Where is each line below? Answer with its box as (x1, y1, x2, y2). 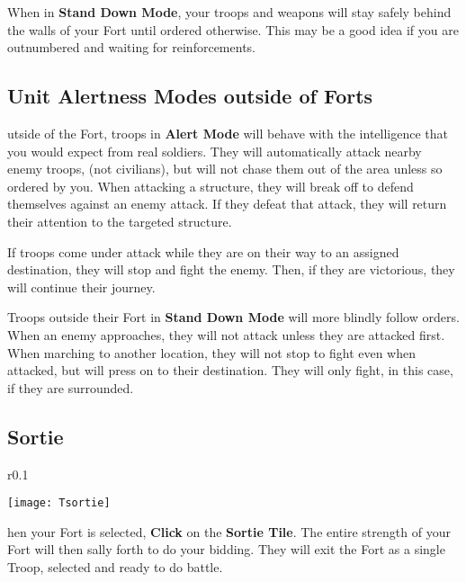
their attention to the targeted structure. (7, 211, 232, 230)
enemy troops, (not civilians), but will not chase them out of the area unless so (7, 159, 443, 178)
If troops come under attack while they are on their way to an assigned (7, 242, 399, 261)
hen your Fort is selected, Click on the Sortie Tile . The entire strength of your (7, 522, 451, 541)
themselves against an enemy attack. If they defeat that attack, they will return (7, 194, 447, 213)
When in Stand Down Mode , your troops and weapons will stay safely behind (7, 3, 452, 21)
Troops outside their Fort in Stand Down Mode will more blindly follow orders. (7, 308, 460, 327)
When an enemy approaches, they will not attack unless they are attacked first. (7, 325, 445, 344)
